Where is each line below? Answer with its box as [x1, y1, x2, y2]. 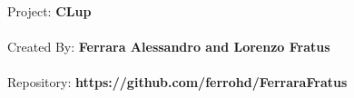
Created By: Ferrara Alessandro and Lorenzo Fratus [7, 37, 330, 56]
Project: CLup [7, 2, 92, 20]
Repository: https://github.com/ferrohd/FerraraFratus [7, 73, 348, 92]
